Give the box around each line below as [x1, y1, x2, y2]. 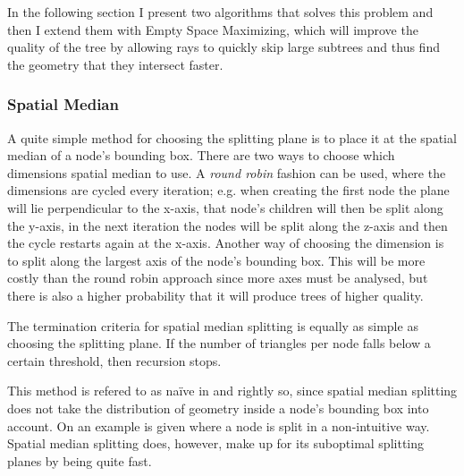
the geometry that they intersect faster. [7, 55, 224, 73]
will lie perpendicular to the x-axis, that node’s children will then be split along [7, 198, 443, 217]
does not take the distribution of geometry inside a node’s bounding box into [7, 398, 429, 417]
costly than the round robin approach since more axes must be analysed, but [7, 268, 428, 287]
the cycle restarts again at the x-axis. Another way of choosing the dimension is [7, 234, 444, 252]
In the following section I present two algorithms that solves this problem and [7, 3, 434, 21]
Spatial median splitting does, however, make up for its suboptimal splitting [7, 434, 425, 453]
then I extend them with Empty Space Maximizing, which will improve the [7, 20, 418, 38]
